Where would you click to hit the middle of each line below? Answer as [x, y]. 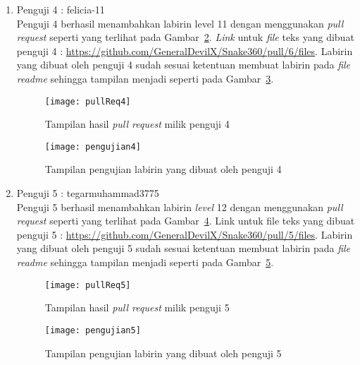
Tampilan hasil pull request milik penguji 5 [137, 307]
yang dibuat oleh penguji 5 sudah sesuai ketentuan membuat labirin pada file [184, 248]
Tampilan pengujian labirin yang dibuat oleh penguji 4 [163, 169]
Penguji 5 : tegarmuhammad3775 [88, 193]
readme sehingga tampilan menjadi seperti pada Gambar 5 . [145, 262]
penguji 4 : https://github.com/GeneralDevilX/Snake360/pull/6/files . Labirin [185, 50]
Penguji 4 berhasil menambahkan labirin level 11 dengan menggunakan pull [180, 23]
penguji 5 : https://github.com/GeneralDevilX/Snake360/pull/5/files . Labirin [185, 234]
